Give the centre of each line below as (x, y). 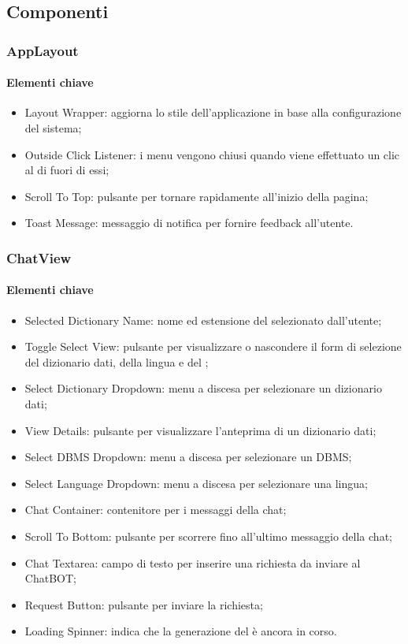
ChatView (39, 257)
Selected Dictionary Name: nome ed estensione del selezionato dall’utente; (203, 320)
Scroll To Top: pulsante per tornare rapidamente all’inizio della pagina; (197, 196)
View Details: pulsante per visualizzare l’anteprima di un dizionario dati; (200, 430)
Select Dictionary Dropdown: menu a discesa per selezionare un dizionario (203, 388)
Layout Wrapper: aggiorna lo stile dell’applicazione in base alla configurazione (213, 112)
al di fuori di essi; (67, 170)
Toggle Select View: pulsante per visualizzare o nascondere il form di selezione (213, 346)
